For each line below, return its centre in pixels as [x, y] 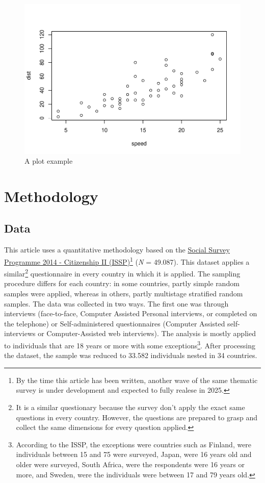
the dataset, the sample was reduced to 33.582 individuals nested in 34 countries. [131, 355]
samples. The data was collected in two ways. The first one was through [116, 303]
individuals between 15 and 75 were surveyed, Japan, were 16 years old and [134, 454]
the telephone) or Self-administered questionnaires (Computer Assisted [115, 323]
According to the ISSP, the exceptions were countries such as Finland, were [134, 444]
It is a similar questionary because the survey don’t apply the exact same [130, 407]
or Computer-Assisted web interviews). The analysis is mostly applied [147, 333]
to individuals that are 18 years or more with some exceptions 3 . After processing [130, 344]
